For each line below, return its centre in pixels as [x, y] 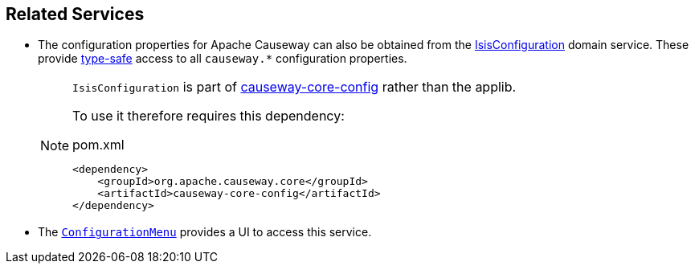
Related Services [75, 14]
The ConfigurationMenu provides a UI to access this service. [205, 232]
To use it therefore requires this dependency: [208, 116]
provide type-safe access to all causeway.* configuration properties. [223, 59]
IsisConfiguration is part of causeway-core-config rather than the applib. [294, 87]
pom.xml [98, 145]
